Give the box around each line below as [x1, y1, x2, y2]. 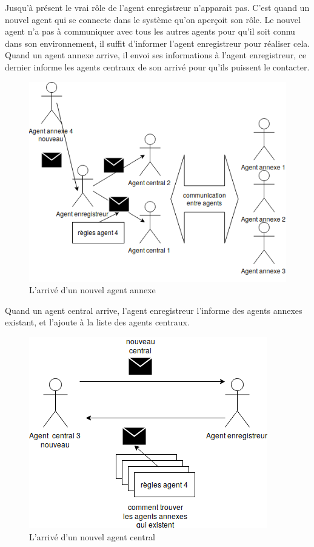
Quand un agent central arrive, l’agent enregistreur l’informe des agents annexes [5, 304, 302, 316]
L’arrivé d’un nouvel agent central [29, 530, 155, 543]
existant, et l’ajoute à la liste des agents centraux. [5, 316, 190, 328]
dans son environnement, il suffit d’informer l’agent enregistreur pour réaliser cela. [5, 36, 310, 49]
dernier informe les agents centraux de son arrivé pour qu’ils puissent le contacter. [5, 60, 310, 73]
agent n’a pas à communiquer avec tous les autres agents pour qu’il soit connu [5, 25, 295, 38]
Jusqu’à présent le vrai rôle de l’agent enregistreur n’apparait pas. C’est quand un [5, 1, 310, 13]
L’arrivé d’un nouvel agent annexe [29, 284, 156, 296]
